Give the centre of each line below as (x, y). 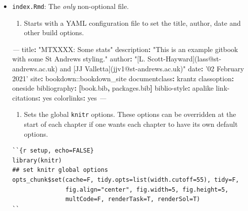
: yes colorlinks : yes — (72, 97)
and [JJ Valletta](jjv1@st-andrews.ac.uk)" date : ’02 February (152, 69)
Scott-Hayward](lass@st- (184, 59)
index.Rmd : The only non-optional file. (71, 6)
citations (25, 97)
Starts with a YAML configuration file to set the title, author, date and (132, 23)
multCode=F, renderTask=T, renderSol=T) (133, 199)
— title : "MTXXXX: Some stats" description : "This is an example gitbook (125, 49)
